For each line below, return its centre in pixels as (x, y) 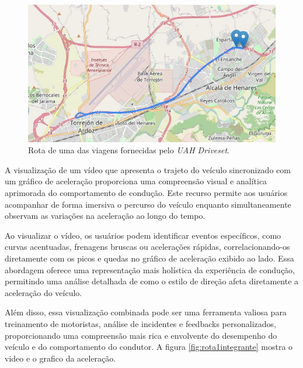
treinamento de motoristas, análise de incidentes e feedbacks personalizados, (140, 323)
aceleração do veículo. (43, 292)
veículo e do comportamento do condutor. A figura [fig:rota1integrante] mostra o (149, 347)
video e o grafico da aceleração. (60, 358)
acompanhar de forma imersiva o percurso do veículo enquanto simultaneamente (148, 204)
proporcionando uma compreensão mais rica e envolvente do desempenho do (141, 335)
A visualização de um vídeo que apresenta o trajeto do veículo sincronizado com (148, 169)
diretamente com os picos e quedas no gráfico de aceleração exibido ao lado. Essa (149, 258)
